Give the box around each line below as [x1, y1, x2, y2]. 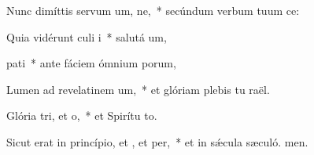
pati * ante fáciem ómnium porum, [6, 55, 176, 71]
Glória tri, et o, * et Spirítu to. [6, 107, 157, 124]
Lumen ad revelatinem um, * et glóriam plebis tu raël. [6, 81, 270, 97]
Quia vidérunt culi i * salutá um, [6, 28, 167, 45]
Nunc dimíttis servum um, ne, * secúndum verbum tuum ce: [6, 2, 300, 18]
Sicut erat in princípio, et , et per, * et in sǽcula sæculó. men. [6, 133, 308, 150]
